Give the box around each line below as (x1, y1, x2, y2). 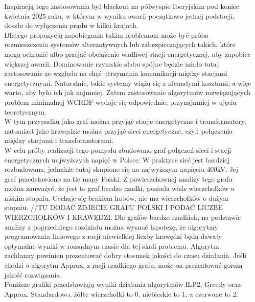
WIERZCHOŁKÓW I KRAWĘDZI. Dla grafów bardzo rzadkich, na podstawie (4, 212, 241, 222)
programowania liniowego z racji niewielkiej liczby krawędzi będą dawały (4, 231, 222, 241)
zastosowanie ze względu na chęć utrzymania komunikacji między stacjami (4, 68, 227, 78)
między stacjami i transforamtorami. (4, 135, 114, 145)
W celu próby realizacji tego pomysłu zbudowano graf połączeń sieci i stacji (4, 144, 232, 155)
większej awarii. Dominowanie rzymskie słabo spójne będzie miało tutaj (4, 58, 219, 69)
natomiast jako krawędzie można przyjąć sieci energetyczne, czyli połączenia (4, 125, 233, 136)
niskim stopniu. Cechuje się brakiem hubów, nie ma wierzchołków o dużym (4, 192, 229, 203)
